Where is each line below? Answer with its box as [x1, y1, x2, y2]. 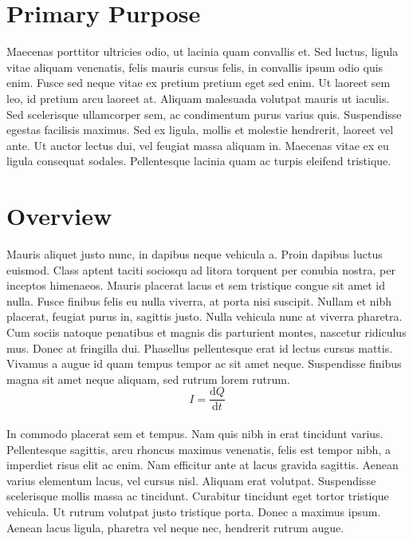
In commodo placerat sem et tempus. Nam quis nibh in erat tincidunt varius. [6, 425, 383, 441]
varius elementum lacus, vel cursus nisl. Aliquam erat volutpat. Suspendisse [6, 472, 376, 488]
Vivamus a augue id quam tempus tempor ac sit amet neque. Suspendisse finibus [6, 355, 402, 372]
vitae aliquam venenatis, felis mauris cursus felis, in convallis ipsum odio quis [6, 58, 383, 75]
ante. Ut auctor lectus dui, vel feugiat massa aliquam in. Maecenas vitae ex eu [6, 136, 389, 153]
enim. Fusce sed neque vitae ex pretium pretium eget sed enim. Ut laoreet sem [6, 74, 391, 91]
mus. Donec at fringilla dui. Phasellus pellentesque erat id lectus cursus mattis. [6, 339, 393, 356]
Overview [6, 199, 112, 232]
